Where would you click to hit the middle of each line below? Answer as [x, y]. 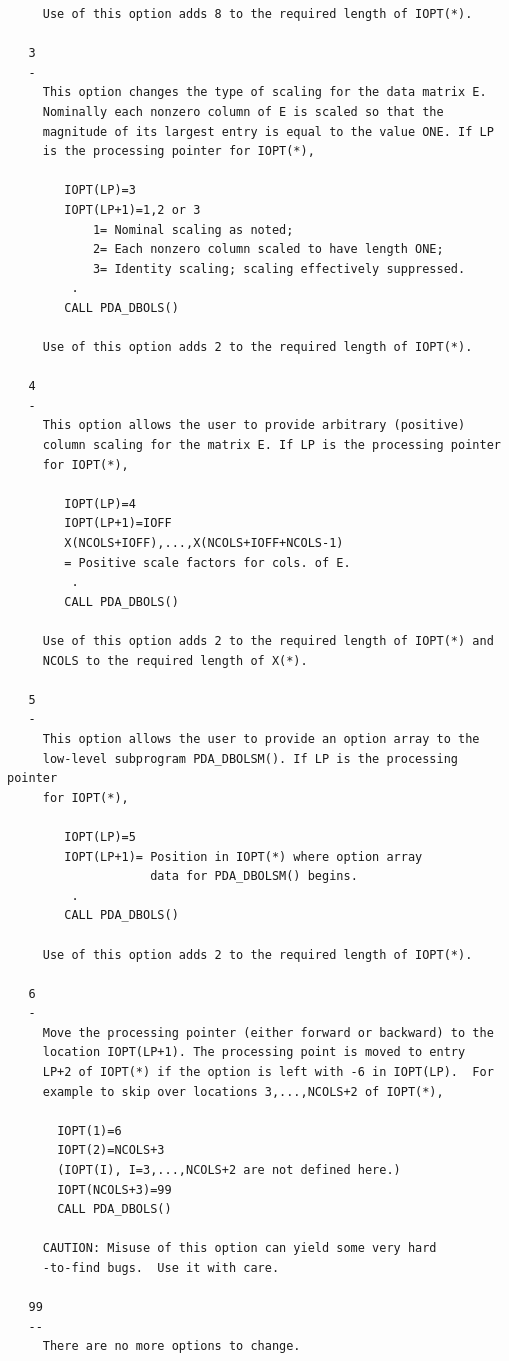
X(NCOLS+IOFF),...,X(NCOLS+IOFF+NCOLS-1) [204, 543]
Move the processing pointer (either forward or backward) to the [268, 1032]
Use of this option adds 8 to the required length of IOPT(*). [257, 14]
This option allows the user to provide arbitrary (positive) [254, 425]
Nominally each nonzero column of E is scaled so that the [243, 111]
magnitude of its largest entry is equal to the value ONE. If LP [268, 131]
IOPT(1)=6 [89, 1130]
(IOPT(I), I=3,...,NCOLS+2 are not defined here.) [229, 1170]
